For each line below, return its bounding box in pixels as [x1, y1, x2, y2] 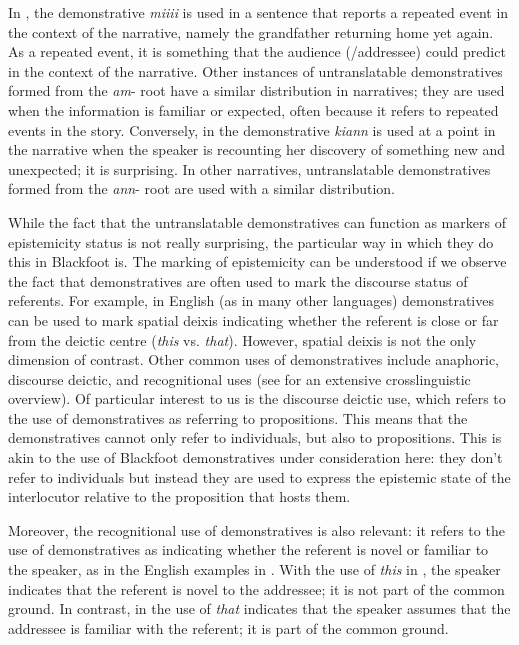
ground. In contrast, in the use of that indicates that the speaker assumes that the [8, 598, 511, 619]
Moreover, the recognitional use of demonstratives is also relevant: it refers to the [8, 519, 505, 540]
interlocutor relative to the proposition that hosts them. [8, 486, 351, 507]
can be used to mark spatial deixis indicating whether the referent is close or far [8, 309, 499, 330]
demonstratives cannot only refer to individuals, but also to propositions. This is [8, 427, 502, 448]
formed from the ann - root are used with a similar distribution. [8, 178, 396, 199]
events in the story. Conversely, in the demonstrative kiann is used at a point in [8, 119, 496, 140]
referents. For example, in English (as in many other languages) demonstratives [8, 290, 494, 311]
